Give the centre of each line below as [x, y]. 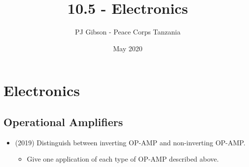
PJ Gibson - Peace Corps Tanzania [128, 32]
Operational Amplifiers [63, 121]
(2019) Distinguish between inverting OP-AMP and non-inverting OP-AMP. [130, 142]
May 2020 [128, 48]
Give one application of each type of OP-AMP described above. [123, 159]
